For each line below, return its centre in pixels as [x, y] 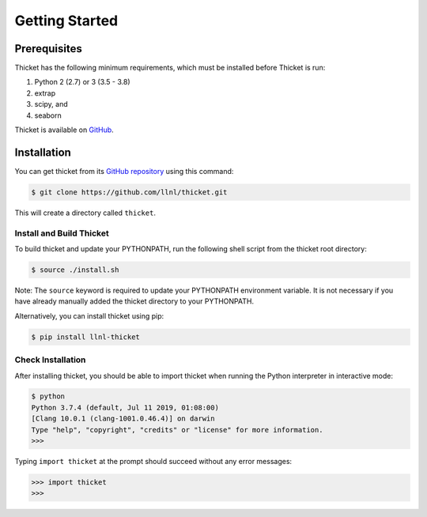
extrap [45, 93]
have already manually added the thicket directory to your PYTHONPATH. [134, 301]
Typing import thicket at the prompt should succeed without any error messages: [153, 462]
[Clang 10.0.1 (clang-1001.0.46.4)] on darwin [123, 419]
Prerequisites [48, 49]
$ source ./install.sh [75, 270]
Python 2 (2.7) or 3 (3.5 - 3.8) [82, 82]
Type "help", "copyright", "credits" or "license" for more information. [177, 430]
